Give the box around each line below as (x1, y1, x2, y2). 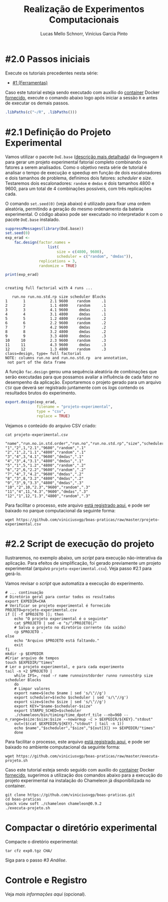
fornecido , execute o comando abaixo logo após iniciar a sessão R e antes (5, 94, 158, 100)
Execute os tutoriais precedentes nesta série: (5, 70, 98, 76)
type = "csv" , (36, 409, 66, 414)
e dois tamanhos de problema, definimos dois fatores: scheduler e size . (5, 175, 152, 181)
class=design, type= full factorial (5, 351, 81, 356)
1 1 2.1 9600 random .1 (5, 299, 106, 304)
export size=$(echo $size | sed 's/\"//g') (14, 699, 106, 704)
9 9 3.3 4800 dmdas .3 (5, 334, 106, 339)
